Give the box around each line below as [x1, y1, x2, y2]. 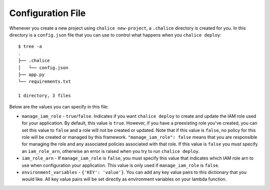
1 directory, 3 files [18, 93, 71, 99]
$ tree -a [18, 44, 42, 50]
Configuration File [9, 8, 86, 19]
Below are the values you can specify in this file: [9, 104, 109, 110]
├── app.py [18, 72, 45, 77]
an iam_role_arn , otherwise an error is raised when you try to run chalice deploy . [21, 148, 200, 154]
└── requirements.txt [18, 79, 71, 85]
